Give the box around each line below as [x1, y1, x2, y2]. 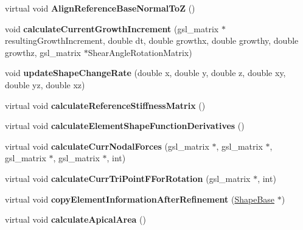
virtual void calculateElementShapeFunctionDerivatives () [5, 119, 245, 132]
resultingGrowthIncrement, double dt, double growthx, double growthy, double [5, 34, 299, 47]
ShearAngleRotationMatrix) [88, 46, 192, 58]
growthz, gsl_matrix [5, 46, 81, 58]
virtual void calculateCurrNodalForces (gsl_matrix [5, 139, 209, 152]
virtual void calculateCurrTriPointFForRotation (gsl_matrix [5, 172, 251, 184]
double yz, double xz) [5, 78, 85, 91]
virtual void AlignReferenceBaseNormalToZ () [5, 2, 195, 14]
